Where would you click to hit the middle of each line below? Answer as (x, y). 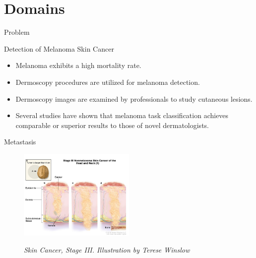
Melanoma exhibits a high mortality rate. (78, 65)
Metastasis (20, 142)
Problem (17, 32)
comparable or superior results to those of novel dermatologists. (112, 125)
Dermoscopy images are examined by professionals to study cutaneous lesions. (134, 98)
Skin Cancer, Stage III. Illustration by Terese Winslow (107, 249)
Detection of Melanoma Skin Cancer (59, 48)
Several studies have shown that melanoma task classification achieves (122, 115)
